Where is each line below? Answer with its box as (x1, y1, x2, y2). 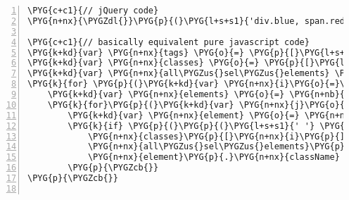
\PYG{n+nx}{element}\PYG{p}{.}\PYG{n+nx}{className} (87, 152, 340, 163)
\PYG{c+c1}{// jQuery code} (27, 6, 159, 15)
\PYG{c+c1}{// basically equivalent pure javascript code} (27, 37, 310, 47)
